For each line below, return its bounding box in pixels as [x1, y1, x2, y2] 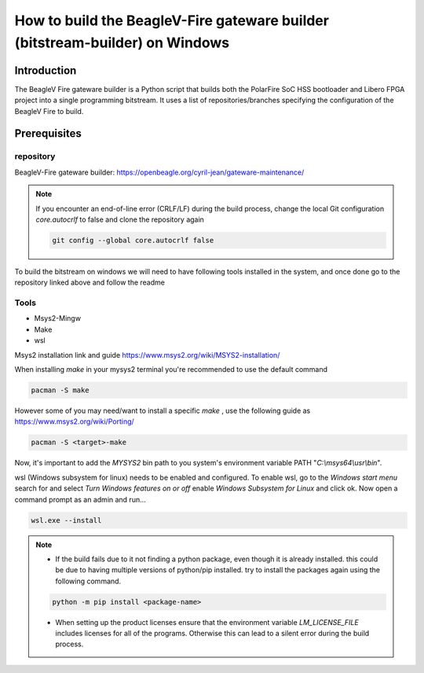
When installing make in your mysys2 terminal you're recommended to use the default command [14, 365, 328, 374]
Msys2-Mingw [34, 314, 82, 323]
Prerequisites [14, 127, 82, 141]
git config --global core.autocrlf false [52, 236, 214, 245]
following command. [55, 576, 122, 586]
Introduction [14, 64, 77, 77]
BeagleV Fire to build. [14, 106, 84, 116]
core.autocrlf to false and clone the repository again [35, 215, 204, 224]
